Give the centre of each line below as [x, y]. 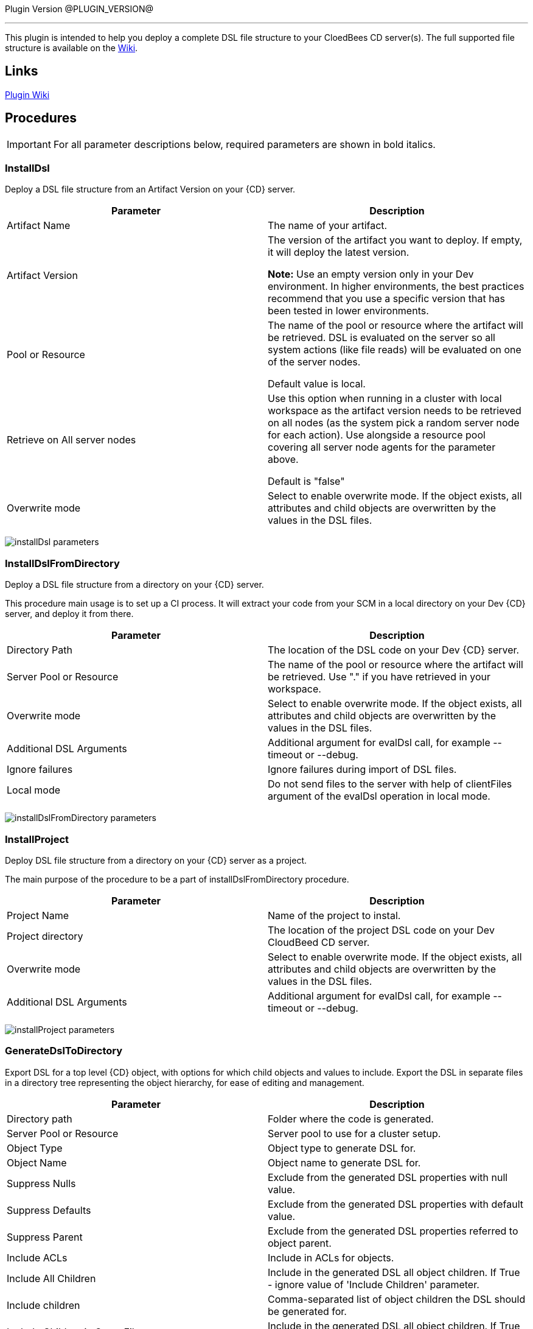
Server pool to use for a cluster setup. [354, 1133]
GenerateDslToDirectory [64, 1051]
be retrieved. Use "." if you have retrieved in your [379, 677]
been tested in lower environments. [348, 311]
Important [29, 144]
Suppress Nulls [41, 1183]
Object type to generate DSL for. [342, 1148]
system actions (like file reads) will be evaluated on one [395, 350]
